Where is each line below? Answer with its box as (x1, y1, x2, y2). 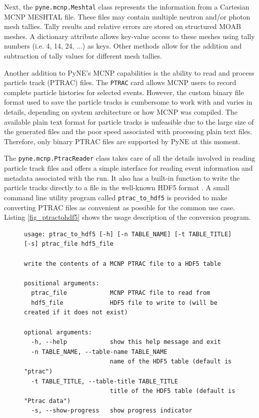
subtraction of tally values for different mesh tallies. (4, 51, 162, 61)
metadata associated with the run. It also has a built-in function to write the (4, 172, 240, 183)
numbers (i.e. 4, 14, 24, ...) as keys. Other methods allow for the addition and (4, 41, 242, 51)
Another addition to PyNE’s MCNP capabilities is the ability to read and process (4, 67, 254, 78)
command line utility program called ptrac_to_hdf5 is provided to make (4, 192, 227, 202)
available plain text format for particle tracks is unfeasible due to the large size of (4, 116, 254, 127)
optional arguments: (24, 328, 92, 336)
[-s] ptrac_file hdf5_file (24, 240, 113, 248)
